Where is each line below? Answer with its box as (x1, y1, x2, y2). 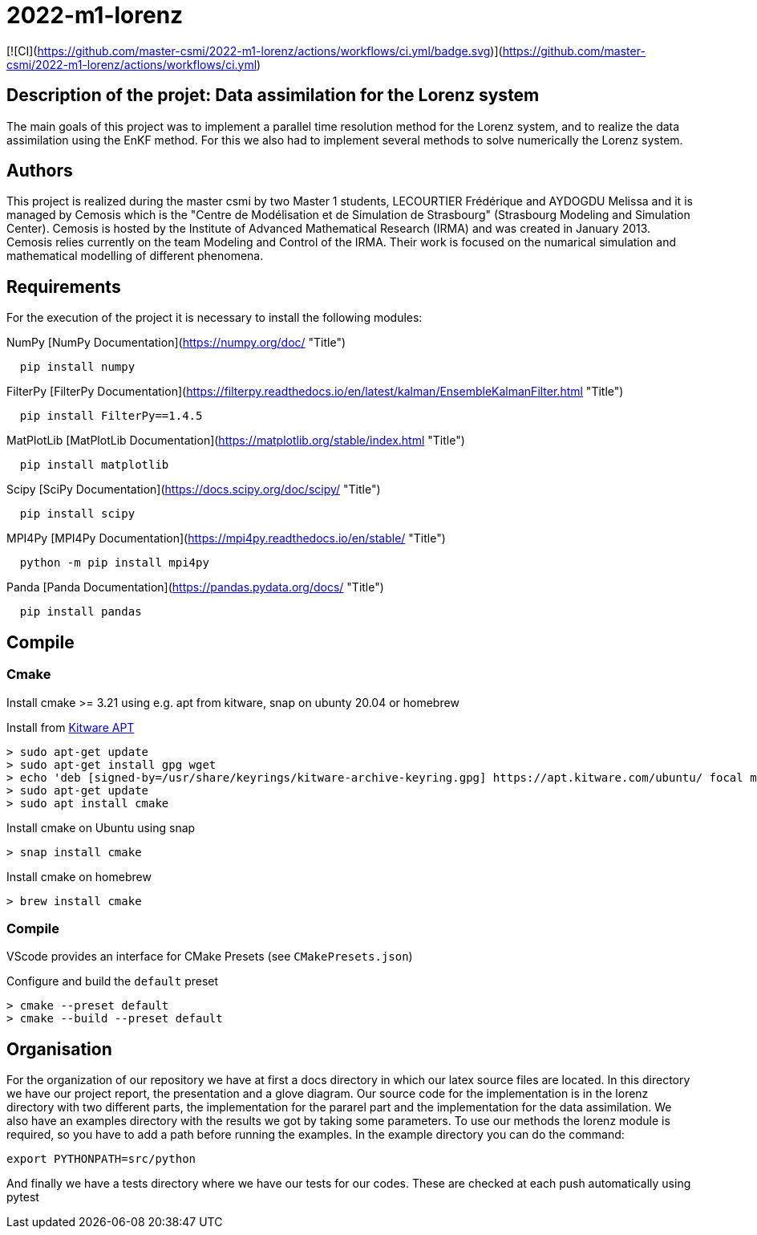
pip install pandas (19, 605, 142, 619)
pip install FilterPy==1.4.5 (19, 409, 203, 423)
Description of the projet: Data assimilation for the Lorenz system (6, 85, 540, 106)
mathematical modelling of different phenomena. (6, 249, 264, 263)
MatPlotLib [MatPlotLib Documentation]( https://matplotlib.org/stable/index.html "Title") (6, 433, 465, 448)
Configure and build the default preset (6, 974, 219, 989)
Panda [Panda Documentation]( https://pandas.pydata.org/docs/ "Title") (6, 580, 384, 595)
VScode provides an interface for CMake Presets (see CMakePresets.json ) (6, 949, 413, 964)
